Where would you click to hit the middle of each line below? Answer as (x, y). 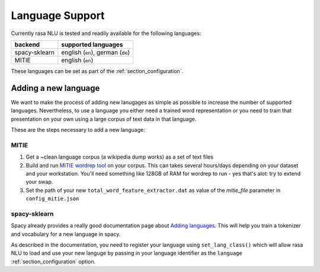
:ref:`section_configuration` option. (53, 261)
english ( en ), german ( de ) (96, 52)
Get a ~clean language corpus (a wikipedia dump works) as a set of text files (119, 157)
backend (27, 45)
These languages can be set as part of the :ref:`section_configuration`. (97, 71)
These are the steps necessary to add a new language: (78, 130)
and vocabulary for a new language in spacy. (66, 234)
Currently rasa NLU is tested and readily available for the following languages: (106, 33)
